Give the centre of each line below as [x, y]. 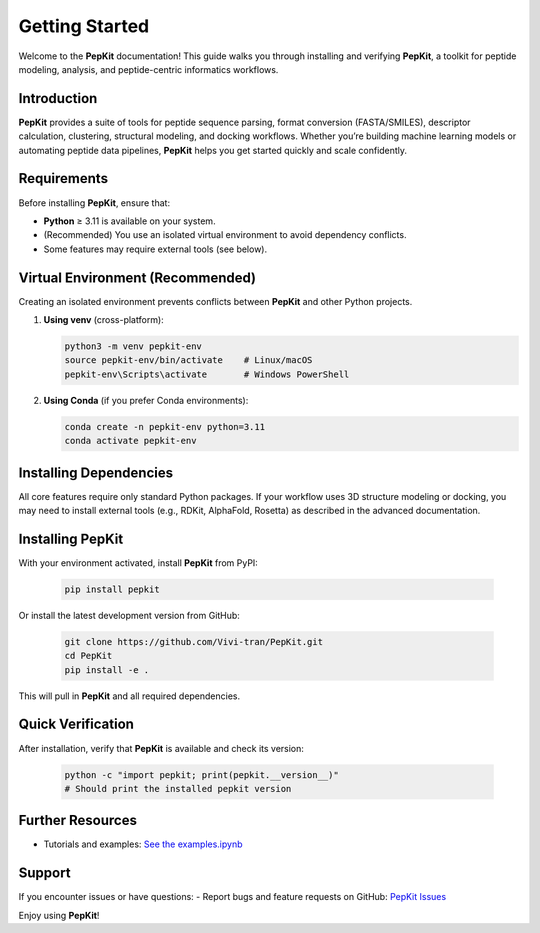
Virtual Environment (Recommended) [137, 277]
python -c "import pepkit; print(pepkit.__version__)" [201, 774]
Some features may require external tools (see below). [155, 249]
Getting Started [84, 26]
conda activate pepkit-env [130, 441]
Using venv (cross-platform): [103, 319]
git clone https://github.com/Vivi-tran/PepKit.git [194, 641]
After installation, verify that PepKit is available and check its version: [161, 748]
